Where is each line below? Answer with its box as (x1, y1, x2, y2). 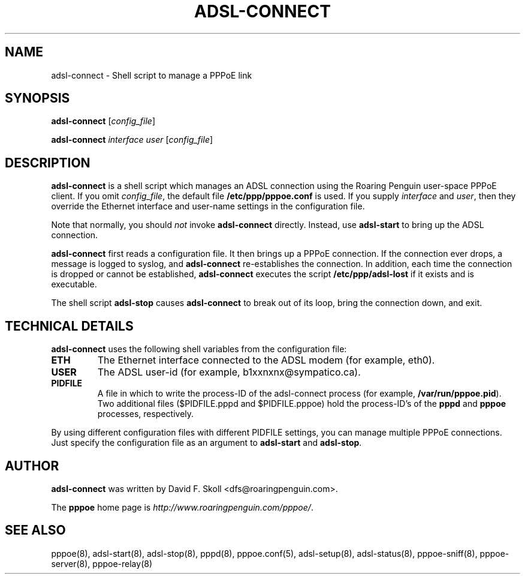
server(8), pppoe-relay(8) (51, 558, 153, 569)
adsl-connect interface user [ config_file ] (51, 134, 213, 145)
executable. (51, 279, 97, 290)
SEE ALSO (5, 523, 66, 538)
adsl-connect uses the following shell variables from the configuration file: (51, 344, 347, 355)
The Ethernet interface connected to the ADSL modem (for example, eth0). (97, 354, 435, 367)
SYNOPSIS (5, 91, 70, 106)
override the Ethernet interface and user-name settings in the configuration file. (51, 201, 365, 212)
